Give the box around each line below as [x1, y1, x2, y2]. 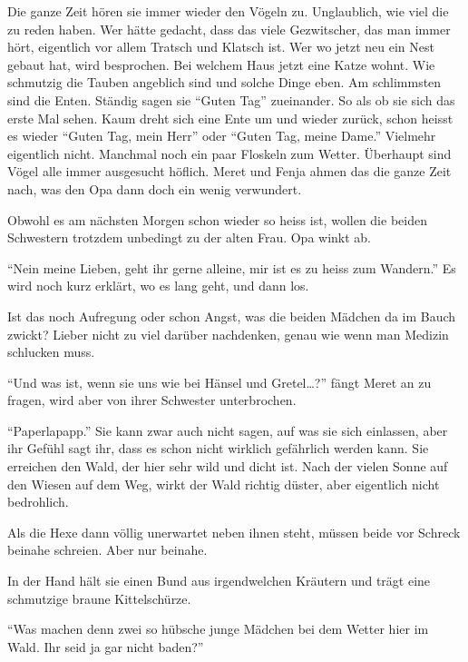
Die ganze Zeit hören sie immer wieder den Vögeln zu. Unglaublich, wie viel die [7, 2, 449, 20]
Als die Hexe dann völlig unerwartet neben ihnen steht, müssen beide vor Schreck [7, 522, 461, 541]
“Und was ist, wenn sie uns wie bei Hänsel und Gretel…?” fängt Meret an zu [7, 372, 432, 391]
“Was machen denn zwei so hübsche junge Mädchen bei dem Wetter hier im [7, 619, 429, 638]
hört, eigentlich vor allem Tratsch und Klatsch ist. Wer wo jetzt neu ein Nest [7, 37, 434, 56]
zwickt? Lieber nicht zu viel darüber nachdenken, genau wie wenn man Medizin [7, 324, 449, 343]
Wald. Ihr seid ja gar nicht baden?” [7, 637, 204, 656]
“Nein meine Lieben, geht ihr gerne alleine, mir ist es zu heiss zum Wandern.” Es [7, 258, 456, 277]
